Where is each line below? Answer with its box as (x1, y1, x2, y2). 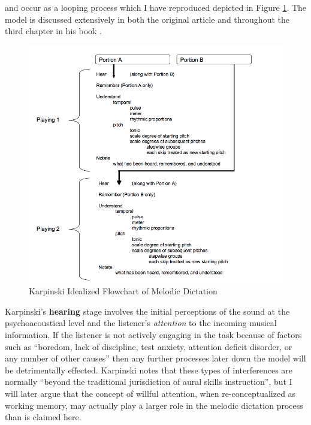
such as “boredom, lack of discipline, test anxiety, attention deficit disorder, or (5, 340, 292, 352)
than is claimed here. (5, 411, 81, 423)
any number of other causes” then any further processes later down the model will (5, 352, 306, 364)
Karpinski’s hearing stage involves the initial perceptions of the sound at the (5, 305, 290, 317)
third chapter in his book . (5, 25, 102, 37)
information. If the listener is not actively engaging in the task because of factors (5, 328, 302, 341)
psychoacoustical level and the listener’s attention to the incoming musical (5, 317, 277, 329)
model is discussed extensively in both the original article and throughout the (5, 13, 289, 25)
